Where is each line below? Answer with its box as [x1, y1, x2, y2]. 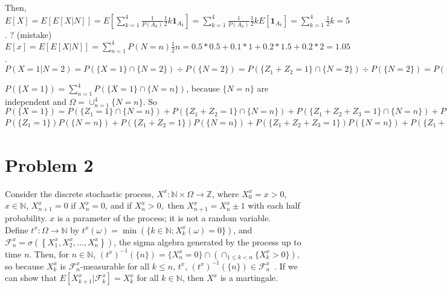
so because [5, 259, 44, 272]
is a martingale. [220, 271, 278, 284]
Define [5, 223, 28, 236]
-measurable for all [80, 259, 150, 272]
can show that [5, 271, 57, 284]
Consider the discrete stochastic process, [5, 187, 154, 200]
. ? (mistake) [5, 28, 52, 40]
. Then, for [29, 247, 69, 260]
